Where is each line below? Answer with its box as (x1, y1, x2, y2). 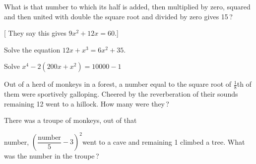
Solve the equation (4, 44, 61, 55)
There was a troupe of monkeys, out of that (4, 115, 137, 125)
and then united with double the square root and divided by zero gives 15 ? (4, 11, 233, 21)
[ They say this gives (4, 28, 66, 38)
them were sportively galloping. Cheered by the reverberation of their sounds (4, 89, 238, 99)
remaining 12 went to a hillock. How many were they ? (4, 98, 169, 109)
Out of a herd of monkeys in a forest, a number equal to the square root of (4, 79, 232, 89)
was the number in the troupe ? (4, 151, 99, 161)
